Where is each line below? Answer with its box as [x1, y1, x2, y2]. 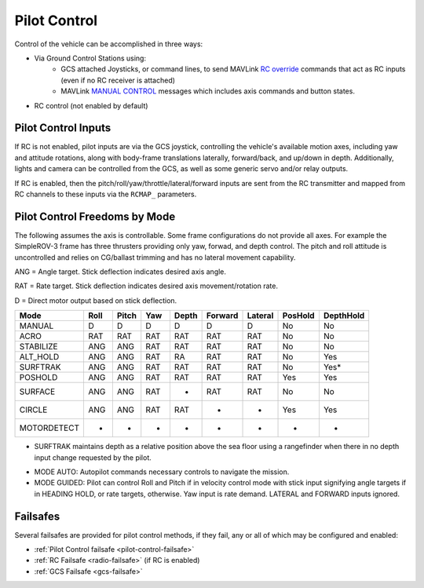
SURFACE [19, 386, 55, 397]
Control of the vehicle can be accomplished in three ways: [14, 39, 203, 49]
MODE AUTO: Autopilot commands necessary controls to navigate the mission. [34, 467, 290, 477]
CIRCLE [19, 404, 48, 415]
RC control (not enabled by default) [34, 100, 148, 110]
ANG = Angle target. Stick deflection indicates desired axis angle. [14, 267, 227, 276]
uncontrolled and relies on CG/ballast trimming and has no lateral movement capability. [14, 252, 296, 262]
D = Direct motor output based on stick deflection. [14, 295, 177, 305]
